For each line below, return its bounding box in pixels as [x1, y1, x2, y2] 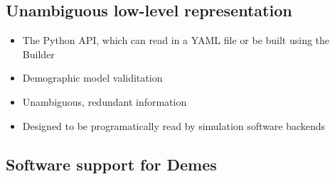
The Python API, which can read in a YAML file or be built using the [22, 33, 330, 48]
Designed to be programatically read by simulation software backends [22, 118, 326, 133]
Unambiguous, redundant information [22, 94, 187, 109]
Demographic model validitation [22, 70, 163, 85]
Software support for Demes [6, 153, 217, 175]
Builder [22, 46, 55, 61]
